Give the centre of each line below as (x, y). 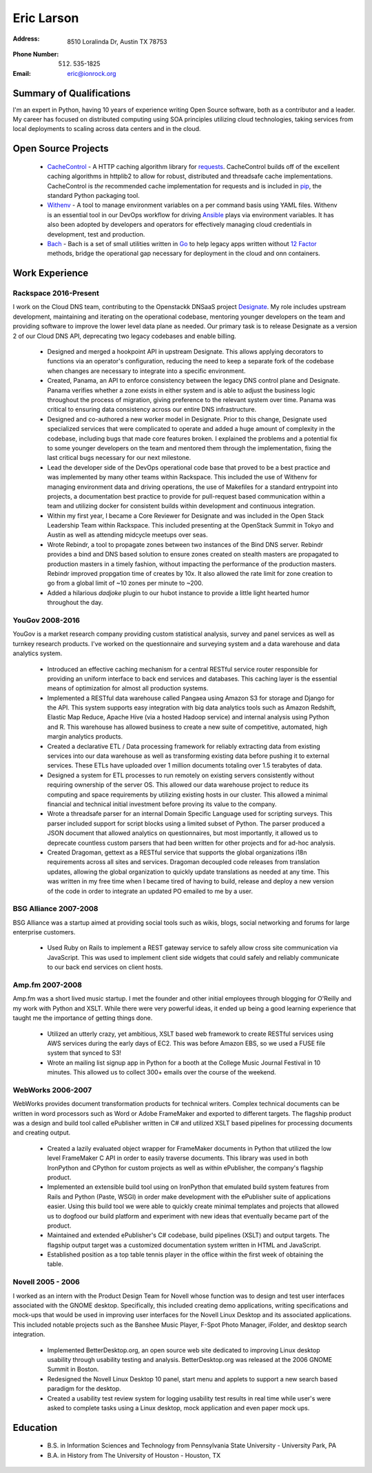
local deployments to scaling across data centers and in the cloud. (107, 129)
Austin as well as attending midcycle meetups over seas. (127, 535)
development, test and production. (96, 234)
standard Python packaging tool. (94, 195)
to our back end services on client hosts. (105, 967)
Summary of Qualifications (72, 93)
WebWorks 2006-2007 (52, 1090)
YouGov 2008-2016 (46, 620)
